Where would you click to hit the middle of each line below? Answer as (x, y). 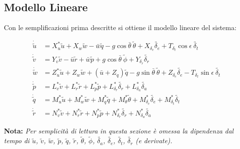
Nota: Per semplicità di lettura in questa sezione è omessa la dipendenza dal (119, 131)
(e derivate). (154, 141)
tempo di (17, 141)
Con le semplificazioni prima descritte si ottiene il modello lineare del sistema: (120, 27)
